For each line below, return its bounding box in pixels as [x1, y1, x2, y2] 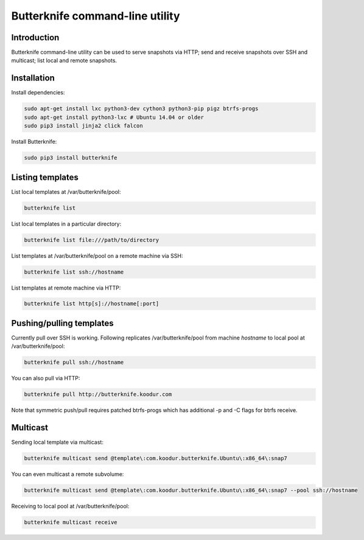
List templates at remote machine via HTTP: [11, 284, 121, 291]
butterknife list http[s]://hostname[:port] [24, 300, 159, 307]
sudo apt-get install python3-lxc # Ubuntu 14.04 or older [24, 113, 204, 121]
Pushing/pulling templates [11, 318, 114, 329]
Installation [11, 73, 55, 83]
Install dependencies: [11, 89, 65, 96]
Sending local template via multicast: [11, 439, 103, 446]
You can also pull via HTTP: [11, 375, 80, 382]
